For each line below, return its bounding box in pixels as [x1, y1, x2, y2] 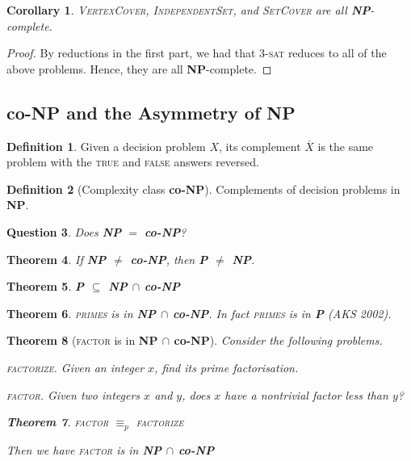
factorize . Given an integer [6, 358, 145, 375]
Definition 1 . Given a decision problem [6, 137, 206, 154]
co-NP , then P [130, 250, 208, 267]
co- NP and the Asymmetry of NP [6, 99, 296, 124]
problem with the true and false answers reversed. [6, 153, 259, 170]
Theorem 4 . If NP [6, 250, 107, 267]
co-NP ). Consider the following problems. [174, 332, 383, 349]
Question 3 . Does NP [6, 223, 122, 240]
